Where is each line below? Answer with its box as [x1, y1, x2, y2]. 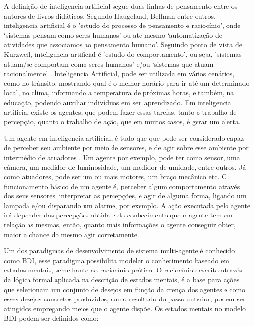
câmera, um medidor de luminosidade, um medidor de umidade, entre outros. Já [4, 162, 246, 172]
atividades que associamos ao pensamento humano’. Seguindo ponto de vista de [4, 39, 243, 50]
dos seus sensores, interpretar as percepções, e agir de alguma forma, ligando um [4, 190, 247, 201]
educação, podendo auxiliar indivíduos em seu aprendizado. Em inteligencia [4, 97, 231, 107]
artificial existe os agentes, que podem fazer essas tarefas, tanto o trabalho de [4, 107, 237, 117]
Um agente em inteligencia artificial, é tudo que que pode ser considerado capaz [4, 133, 244, 143]
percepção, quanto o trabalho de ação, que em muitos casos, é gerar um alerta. [4, 116, 241, 127]
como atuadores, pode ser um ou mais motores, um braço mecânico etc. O [4, 171, 227, 182]
